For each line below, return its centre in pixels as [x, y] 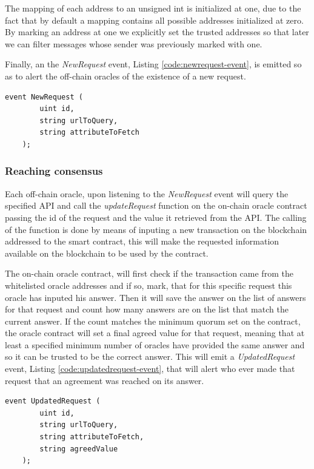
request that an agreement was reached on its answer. [105, 380]
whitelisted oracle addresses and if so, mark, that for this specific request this [149, 285]
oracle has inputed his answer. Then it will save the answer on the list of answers [155, 297]
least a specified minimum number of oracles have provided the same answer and [155, 344]
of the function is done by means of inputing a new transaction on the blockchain [156, 229]
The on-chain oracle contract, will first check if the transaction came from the [149, 273]
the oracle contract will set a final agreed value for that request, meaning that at [155, 333]
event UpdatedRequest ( [53, 401]
